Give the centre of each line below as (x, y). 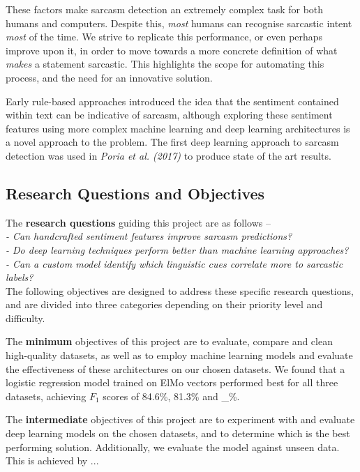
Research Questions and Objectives (135, 193)
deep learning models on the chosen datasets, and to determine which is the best (178, 433)
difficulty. (25, 318)
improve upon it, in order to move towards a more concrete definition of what (172, 50)
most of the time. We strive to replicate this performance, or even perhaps (164, 37)
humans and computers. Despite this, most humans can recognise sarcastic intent (179, 23)
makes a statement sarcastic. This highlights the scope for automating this (165, 64)
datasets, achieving (46, 396)
